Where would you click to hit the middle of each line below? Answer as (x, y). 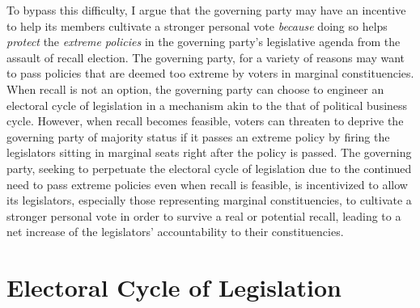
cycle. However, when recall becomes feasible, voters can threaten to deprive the (205, 121)
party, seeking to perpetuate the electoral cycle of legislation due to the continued (209, 168)
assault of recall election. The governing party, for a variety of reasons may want (206, 57)
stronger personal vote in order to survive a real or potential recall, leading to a (204, 215)
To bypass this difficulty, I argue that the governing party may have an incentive (206, 10)
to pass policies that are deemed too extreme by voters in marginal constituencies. (210, 73)
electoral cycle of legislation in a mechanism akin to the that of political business (207, 105)
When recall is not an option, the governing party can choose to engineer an (195, 89)
